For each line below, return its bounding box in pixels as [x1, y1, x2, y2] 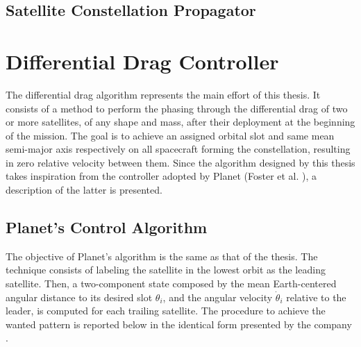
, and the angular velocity [162, 289, 273, 304]
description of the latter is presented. [6, 183, 162, 197]
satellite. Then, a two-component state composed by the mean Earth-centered [6, 276, 337, 291]
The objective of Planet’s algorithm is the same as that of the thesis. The [6, 248, 318, 263]
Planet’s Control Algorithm [6, 217, 208, 238]
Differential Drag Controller [6, 46, 279, 75]
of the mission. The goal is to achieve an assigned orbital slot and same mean [6, 128, 335, 142]
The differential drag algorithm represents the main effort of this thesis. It [6, 87, 321, 101]
